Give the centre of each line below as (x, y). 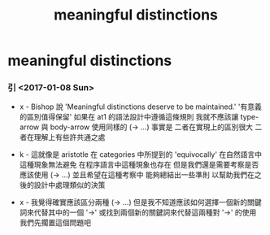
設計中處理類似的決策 (70, 185)
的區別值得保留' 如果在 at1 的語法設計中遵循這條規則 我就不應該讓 (129, 117)
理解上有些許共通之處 (70, 137)
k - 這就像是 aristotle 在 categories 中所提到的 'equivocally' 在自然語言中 (140, 154)
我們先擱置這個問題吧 (55, 223)
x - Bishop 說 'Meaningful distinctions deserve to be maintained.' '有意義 (140, 107)
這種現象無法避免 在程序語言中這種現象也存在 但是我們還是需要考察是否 (139, 165)
